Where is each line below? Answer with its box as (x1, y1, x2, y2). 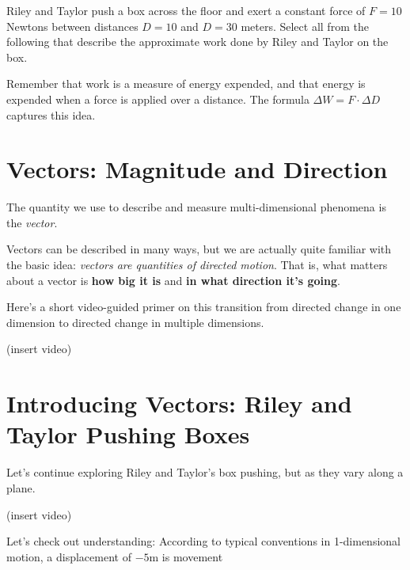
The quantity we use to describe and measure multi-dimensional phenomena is (6, 199, 386, 215)
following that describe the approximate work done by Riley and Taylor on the (6, 33, 389, 50)
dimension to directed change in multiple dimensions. (6, 313, 264, 330)
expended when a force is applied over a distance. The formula (6, 90, 309, 107)
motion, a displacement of (6, 548, 131, 564)
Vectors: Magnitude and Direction (6, 153, 388, 185)
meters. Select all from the (241, 17, 369, 34)
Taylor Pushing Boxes (6, 418, 250, 450)
